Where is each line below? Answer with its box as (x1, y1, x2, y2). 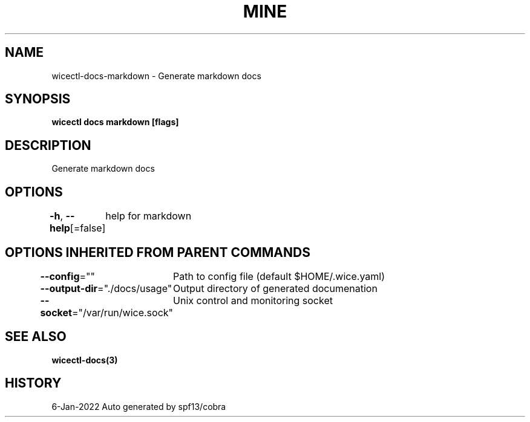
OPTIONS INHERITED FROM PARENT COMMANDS (5, 244, 310, 260)
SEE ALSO (5, 329, 67, 345)
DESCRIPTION (5, 137, 91, 153)
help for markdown (105, 210, 192, 222)
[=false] (70, 222, 106, 235)
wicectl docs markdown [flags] (51, 117, 179, 128)
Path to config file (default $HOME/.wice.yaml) (173, 270, 385, 282)
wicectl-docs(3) (51, 354, 118, 365)
